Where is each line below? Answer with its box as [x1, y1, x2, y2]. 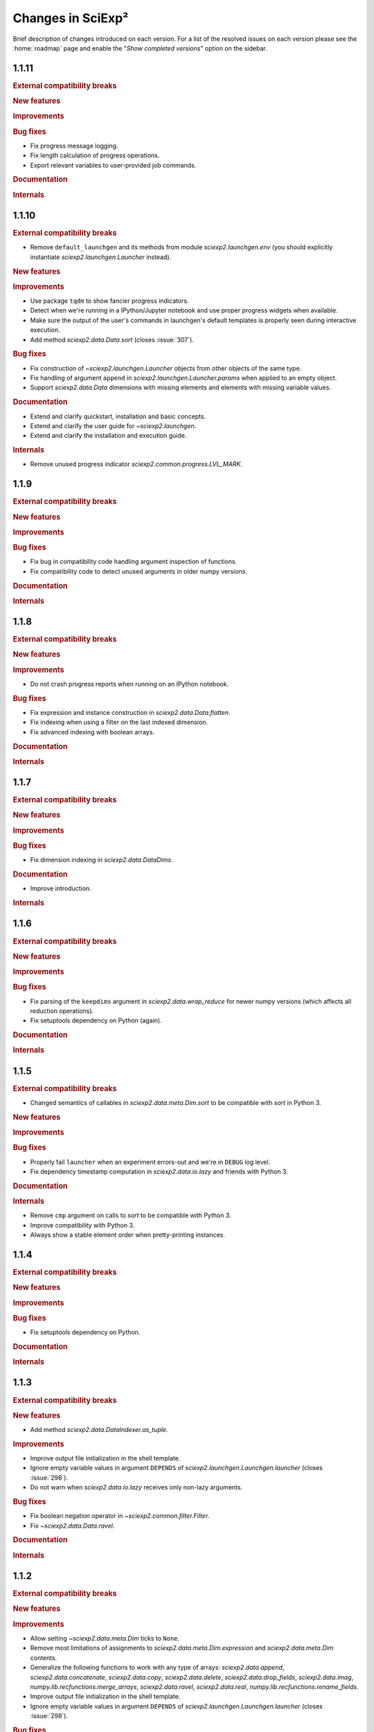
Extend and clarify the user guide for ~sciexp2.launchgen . [30, 421, 197, 430]
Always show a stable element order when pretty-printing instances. [30, 1230, 225, 1239]
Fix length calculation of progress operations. [30, 151, 160, 159]
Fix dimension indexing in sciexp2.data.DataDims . [30, 856, 173, 864]
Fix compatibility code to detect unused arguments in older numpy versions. [30, 567, 247, 575]
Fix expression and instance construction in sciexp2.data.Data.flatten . [30, 709, 231, 716]
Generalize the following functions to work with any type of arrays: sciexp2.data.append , [30, 1663, 285, 1672]
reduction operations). [30, 1007, 94, 1015]
